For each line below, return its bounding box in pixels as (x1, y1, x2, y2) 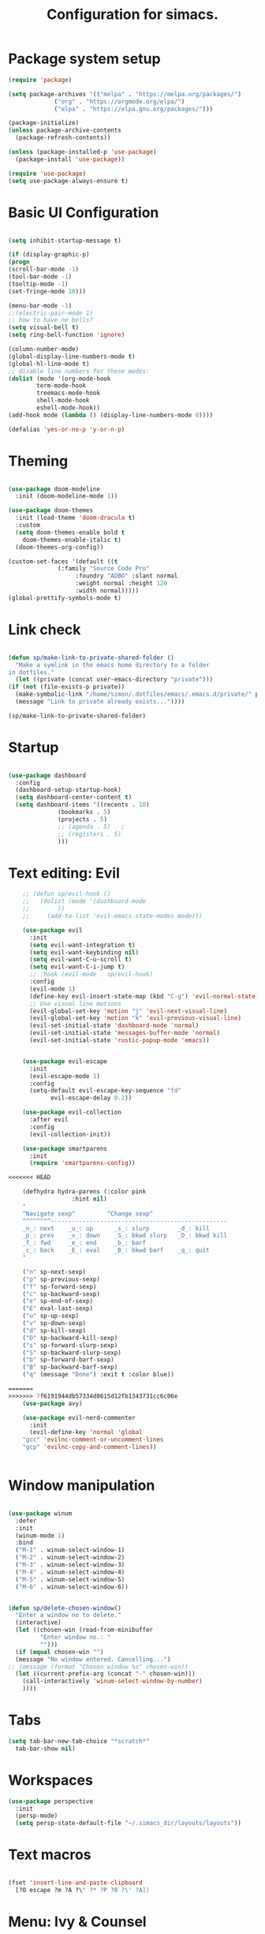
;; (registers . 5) (58, 830, 122, 838)
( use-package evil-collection (22, 1108, 122, 1117)
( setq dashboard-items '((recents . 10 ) (15, 801, 150, 809)
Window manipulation (8, 1477, 155, 1495)
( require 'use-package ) (8, 170, 87, 177)
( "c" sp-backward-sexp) (22, 1290, 101, 1298)
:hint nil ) (71, 1195, 108, 1203)
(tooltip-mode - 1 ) (8, 280, 69, 288)
